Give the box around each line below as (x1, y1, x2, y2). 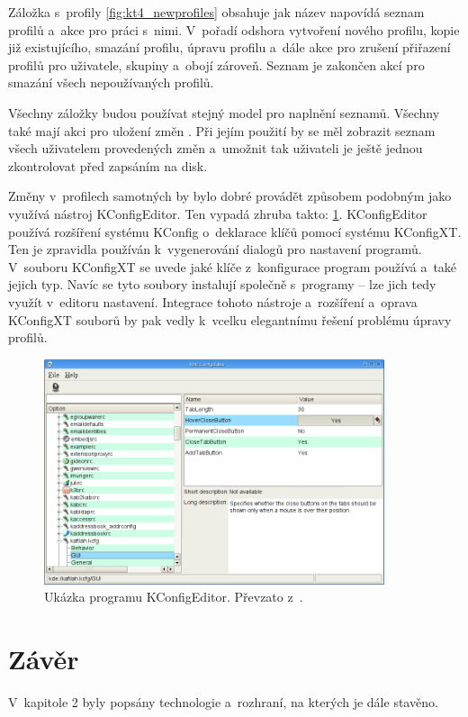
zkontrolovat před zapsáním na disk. (8, 156, 208, 175)
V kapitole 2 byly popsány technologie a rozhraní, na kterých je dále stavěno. (8, 693, 438, 712)
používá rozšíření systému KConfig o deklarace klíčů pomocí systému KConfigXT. (8, 222, 462, 241)
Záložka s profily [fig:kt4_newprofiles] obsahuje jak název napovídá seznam (8, 3, 425, 21)
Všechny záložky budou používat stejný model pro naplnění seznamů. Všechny (8, 103, 440, 122)
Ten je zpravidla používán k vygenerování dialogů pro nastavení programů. (8, 240, 422, 259)
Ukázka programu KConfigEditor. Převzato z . (44, 587, 303, 606)
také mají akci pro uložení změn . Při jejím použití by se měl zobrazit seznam (8, 121, 436, 140)
